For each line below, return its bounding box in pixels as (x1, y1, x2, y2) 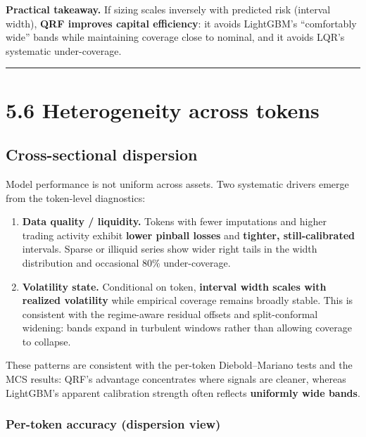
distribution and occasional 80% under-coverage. (22, 255, 231, 270)
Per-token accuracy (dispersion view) (6, 415, 221, 433)
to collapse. (22, 334, 71, 348)
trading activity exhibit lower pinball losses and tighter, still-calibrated (22, 227, 355, 242)
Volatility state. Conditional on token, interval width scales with (22, 279, 327, 293)
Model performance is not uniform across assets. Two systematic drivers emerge (6, 176, 349, 191)
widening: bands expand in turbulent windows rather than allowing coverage (22, 320, 352, 335)
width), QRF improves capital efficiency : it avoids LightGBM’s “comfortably (6, 15, 357, 30)
